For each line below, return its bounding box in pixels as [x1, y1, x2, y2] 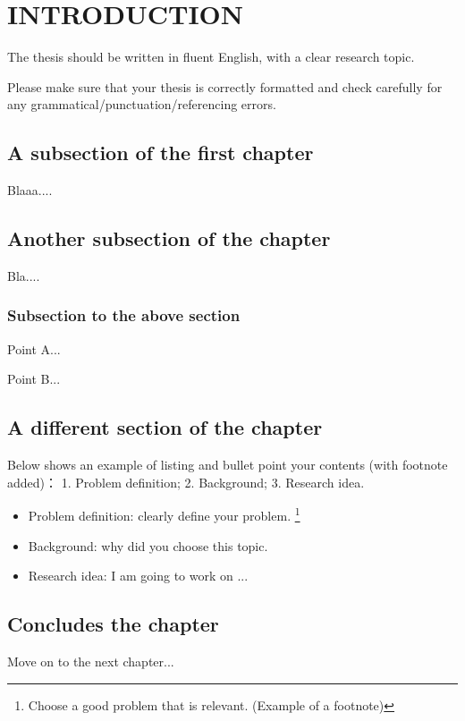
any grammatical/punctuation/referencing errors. [7, 95, 276, 114]
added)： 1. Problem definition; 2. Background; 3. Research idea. [7, 472, 365, 491]
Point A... [7, 339, 61, 358]
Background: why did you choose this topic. [28, 536, 268, 555]
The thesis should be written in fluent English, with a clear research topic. [7, 47, 415, 66]
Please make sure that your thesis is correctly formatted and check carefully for [7, 77, 443, 96]
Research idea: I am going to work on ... [28, 566, 249, 585]
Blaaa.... [7, 181, 53, 199]
